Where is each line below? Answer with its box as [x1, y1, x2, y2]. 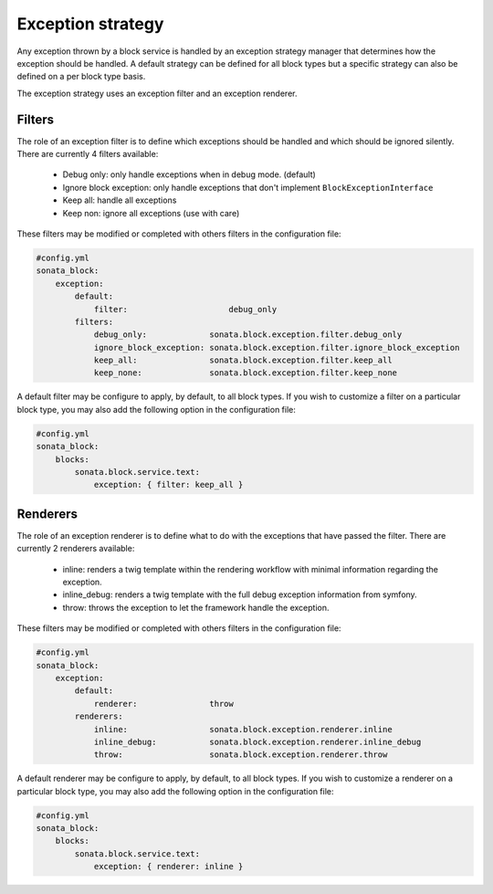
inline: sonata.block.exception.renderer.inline [93, 724, 393, 734]
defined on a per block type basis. [16, 71, 146, 82]
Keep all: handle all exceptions [62, 195, 177, 205]
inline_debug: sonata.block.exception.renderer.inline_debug [93, 736, 422, 747]
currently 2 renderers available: [16, 543, 135, 554]
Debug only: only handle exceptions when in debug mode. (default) [62, 169, 317, 180]
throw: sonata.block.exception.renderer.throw [93, 750, 388, 760]
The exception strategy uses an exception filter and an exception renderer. [16, 88, 298, 99]
